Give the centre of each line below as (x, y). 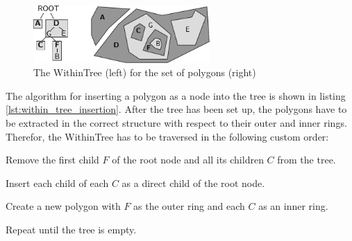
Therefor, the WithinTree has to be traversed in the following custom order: (167, 136)
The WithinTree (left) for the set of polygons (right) (145, 72)
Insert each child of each (57, 182)
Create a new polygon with (63, 206)
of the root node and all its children (188, 160)
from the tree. (307, 160)
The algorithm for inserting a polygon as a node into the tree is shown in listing (176, 95)
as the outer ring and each (189, 206)
